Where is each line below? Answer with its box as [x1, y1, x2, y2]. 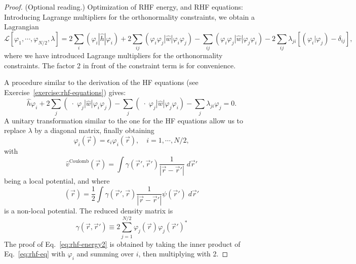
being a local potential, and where [4, 175, 110, 186]
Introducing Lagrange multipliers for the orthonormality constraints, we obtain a [4, 11, 255, 22]
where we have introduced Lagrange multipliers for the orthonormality [4, 50, 223, 61]
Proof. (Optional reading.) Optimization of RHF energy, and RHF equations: [4, 2, 243, 12]
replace [4, 125, 26, 136]
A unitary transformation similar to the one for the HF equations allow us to [4, 115, 244, 125]
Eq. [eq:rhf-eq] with [4, 248, 65, 259]
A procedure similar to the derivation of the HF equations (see [4, 77, 199, 87]
